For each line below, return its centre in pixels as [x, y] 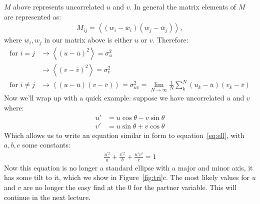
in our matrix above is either [88, 40]
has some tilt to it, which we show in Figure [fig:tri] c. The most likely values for [127, 177]
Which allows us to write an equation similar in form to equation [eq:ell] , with [124, 135]
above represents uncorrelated [59, 6]
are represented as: [33, 16]
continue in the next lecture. [47, 197]
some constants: [46, 145]
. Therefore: [170, 40]
